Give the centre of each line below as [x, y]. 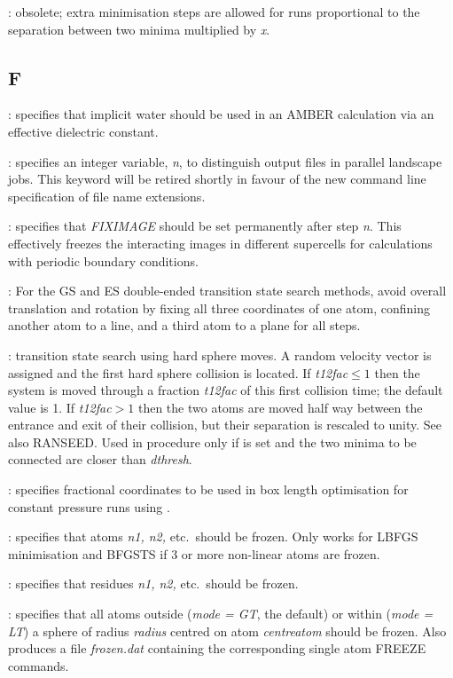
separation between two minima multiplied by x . [139, 29]
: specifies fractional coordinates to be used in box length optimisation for [208, 489]
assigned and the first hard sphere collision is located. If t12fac [178, 372]
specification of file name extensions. [107, 196]
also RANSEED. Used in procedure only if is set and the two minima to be [212, 441]
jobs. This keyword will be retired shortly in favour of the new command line [217, 179]
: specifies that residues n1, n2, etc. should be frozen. [153, 583]
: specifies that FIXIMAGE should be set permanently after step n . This [205, 226]
